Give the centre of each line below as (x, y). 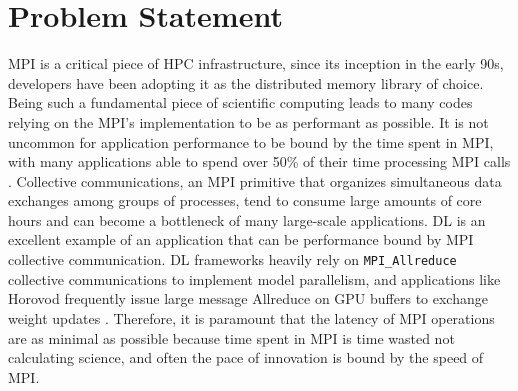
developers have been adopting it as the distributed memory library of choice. (246, 82)
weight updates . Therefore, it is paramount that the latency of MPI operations (251, 317)
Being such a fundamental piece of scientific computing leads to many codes (240, 102)
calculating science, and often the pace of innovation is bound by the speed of (246, 357)
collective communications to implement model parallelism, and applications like (254, 278)
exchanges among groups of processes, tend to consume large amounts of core (245, 200)
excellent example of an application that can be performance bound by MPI (241, 239)
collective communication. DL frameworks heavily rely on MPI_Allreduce (232, 259)
